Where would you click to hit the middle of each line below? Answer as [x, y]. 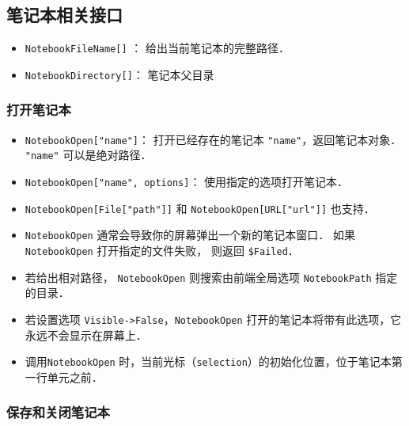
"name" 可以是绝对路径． [88, 155]
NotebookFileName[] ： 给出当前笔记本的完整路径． [157, 48]
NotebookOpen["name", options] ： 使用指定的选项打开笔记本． [187, 182]
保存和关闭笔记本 [58, 412]
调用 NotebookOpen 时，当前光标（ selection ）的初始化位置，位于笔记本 [208, 361]
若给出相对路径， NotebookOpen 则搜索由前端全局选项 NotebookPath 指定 [211, 277]
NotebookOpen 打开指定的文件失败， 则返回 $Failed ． [162, 251]
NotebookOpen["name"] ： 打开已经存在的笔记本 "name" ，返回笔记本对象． [213, 139]
